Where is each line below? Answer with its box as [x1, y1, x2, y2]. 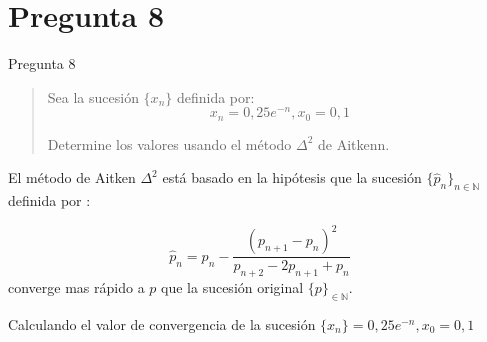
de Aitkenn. [318, 133, 390, 154]
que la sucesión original [161, 277, 304, 298]
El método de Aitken [8, 167, 136, 188]
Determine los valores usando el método [47, 133, 292, 154]
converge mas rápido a [8, 277, 145, 298]
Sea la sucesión [47, 86, 139, 107]
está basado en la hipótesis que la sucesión [162, 167, 422, 188]
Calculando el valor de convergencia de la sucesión [8, 313, 316, 334]
